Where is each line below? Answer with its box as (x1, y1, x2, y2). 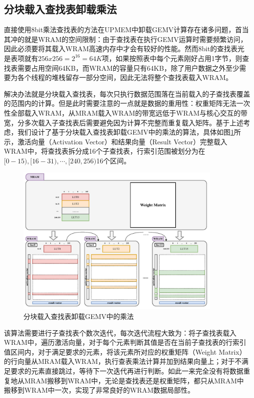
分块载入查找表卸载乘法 (4, 1, 117, 17)
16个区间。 (96, 155, 131, 165)
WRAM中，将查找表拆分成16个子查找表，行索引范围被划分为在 (4, 146, 206, 156)
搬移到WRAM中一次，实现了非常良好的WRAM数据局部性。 (4, 385, 195, 395)
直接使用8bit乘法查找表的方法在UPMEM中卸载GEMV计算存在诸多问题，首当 (4, 24, 249, 35)
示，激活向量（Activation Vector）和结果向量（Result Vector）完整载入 (4, 136, 228, 146)
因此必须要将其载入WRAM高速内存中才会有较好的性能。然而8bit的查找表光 (4, 43, 245, 54)
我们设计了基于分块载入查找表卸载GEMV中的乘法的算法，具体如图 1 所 (17, 127, 241, 137)
